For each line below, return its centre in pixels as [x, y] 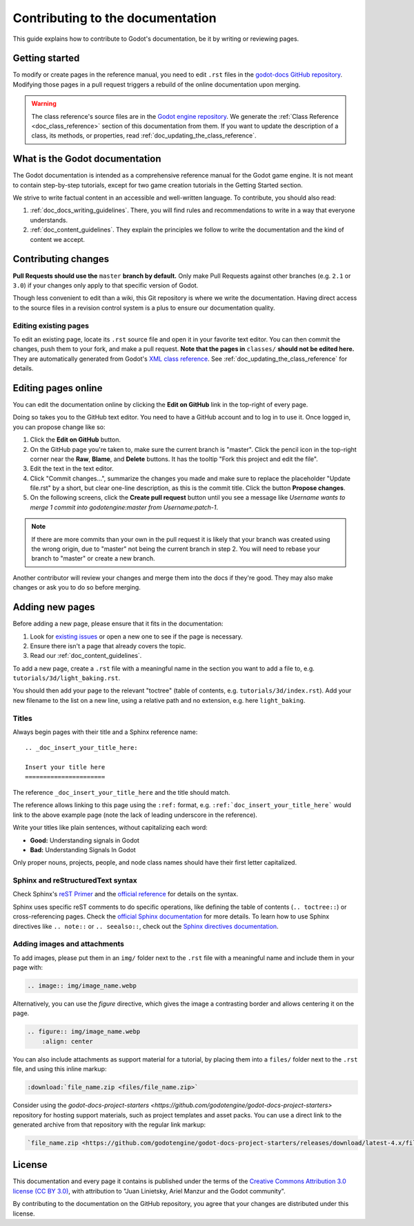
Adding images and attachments [68, 944]
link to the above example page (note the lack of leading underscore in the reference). [135, 815]
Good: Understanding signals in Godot [85, 840]
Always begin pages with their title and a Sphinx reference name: [105, 732]
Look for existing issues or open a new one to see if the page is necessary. [136, 636]
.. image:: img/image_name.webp [82, 986]
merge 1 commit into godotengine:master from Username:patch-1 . [124, 507]
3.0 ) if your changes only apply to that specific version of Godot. [106, 285]
